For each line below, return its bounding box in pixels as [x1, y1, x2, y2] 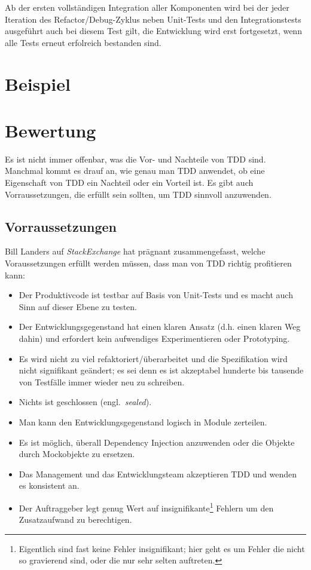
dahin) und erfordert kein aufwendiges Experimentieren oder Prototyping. [19, 332, 290, 345]
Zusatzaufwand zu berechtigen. [19, 513, 132, 526]
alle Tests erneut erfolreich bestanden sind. [5, 36, 161, 48]
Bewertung [5, 118, 96, 142]
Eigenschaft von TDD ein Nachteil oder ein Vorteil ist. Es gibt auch [5, 176, 254, 189]
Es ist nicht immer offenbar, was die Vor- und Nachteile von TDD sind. [5, 152, 266, 165]
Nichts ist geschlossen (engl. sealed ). [19, 396, 152, 408]
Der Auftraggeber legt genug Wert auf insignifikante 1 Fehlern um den [19, 499, 274, 514]
